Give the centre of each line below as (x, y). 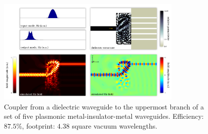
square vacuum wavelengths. (115, 125)
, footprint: (39, 125)
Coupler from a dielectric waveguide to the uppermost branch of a (104, 106)
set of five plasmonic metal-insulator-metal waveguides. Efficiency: (104, 116)
